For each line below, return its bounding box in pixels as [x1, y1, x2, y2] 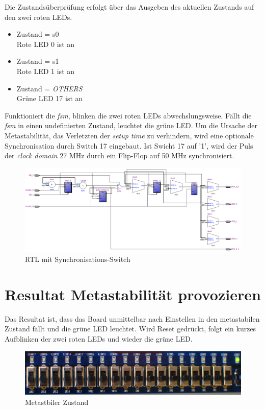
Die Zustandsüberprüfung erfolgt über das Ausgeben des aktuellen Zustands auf [5, 2, 254, 12]
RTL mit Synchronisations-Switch [25, 254, 130, 264]
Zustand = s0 [16, 29, 59, 39]
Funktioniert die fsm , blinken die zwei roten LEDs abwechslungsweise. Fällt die [5, 110, 252, 121]
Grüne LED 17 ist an [16, 93, 83, 104]
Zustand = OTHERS [16, 83, 83, 93]
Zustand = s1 [16, 56, 59, 66]
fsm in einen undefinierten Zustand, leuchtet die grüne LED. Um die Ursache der [5, 120, 258, 131]
